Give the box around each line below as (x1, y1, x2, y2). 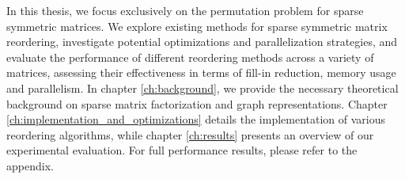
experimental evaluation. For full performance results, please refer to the (6, 142, 358, 158)
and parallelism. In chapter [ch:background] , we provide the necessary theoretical (6, 79, 399, 96)
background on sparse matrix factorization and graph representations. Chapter (6, 95, 388, 112)
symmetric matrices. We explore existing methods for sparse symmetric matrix (6, 17, 388, 34)
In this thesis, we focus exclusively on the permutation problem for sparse (6, 2, 364, 18)
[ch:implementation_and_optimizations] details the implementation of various (6, 111, 386, 128)
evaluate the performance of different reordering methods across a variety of (6, 48, 374, 65)
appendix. (6, 157, 54, 173)
